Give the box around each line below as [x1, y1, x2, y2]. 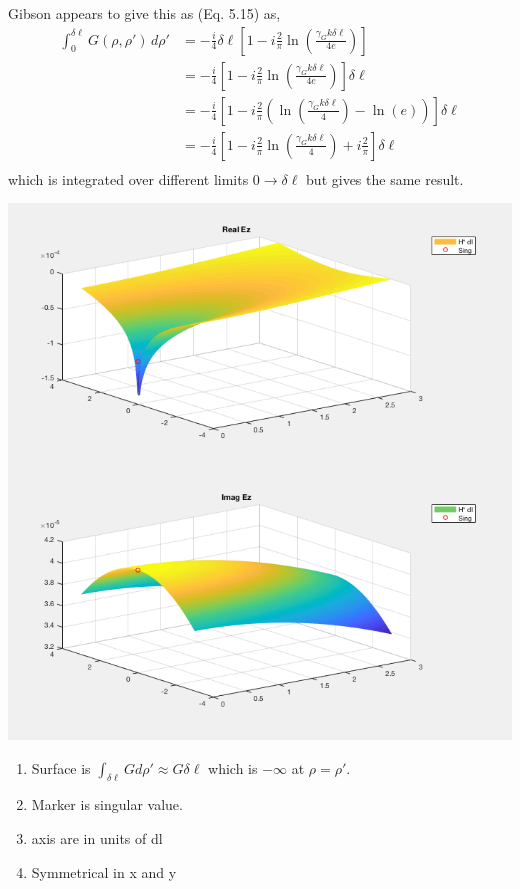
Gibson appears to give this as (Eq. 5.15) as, [8, 3, 281, 23]
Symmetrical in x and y [31, 861, 177, 882]
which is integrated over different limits [8, 168, 249, 189]
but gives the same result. [306, 168, 464, 189]
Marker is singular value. [31, 794, 183, 815]
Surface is [31, 757, 91, 778]
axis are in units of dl [31, 828, 163, 849]
